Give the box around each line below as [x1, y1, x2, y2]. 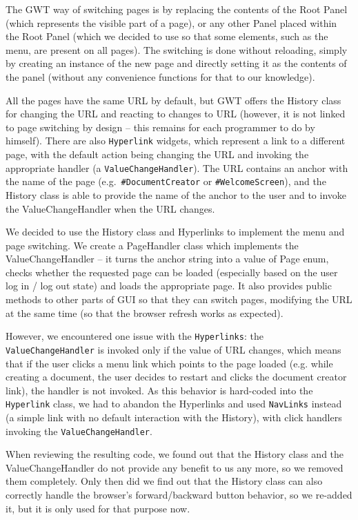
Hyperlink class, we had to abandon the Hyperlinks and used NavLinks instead [6, 396, 342, 411]
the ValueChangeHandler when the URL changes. [6, 201, 215, 215]
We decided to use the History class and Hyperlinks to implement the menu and [6, 224, 345, 239]
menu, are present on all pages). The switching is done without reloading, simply [6, 42, 348, 57]
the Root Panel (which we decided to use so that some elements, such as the [6, 29, 328, 44]
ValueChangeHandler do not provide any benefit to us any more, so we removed [6, 460, 344, 474]
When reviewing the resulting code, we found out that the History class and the [6, 447, 344, 461]
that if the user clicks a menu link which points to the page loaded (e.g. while [6, 356, 333, 370]
